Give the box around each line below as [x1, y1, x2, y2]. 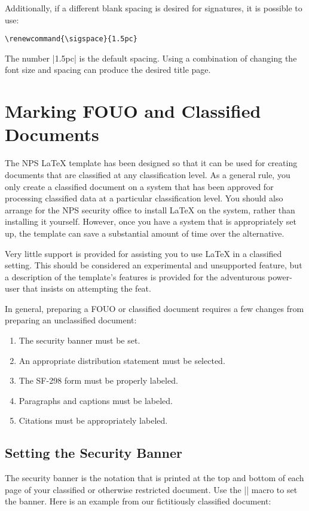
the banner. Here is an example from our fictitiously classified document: [5, 495, 271, 507]
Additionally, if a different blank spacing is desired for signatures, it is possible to [5, 2, 302, 14]
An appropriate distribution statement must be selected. [19, 354, 225, 366]
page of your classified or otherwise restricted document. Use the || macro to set [5, 483, 298, 495]
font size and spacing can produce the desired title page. [5, 63, 211, 76]
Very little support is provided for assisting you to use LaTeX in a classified [5, 247, 282, 259]
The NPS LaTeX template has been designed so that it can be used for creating [5, 157, 298, 169]
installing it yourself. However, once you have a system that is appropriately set [5, 215, 296, 228]
